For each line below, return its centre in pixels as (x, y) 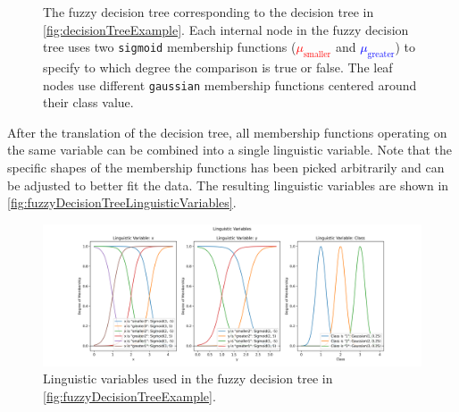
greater (381, 54)
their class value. (88, 102)
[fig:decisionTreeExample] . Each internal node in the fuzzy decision (226, 29)
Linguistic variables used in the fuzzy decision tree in (188, 378)
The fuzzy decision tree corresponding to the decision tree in (209, 12)
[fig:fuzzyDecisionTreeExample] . (129, 395)
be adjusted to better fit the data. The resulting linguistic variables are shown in (228, 185)
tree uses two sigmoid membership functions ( (170, 47)
